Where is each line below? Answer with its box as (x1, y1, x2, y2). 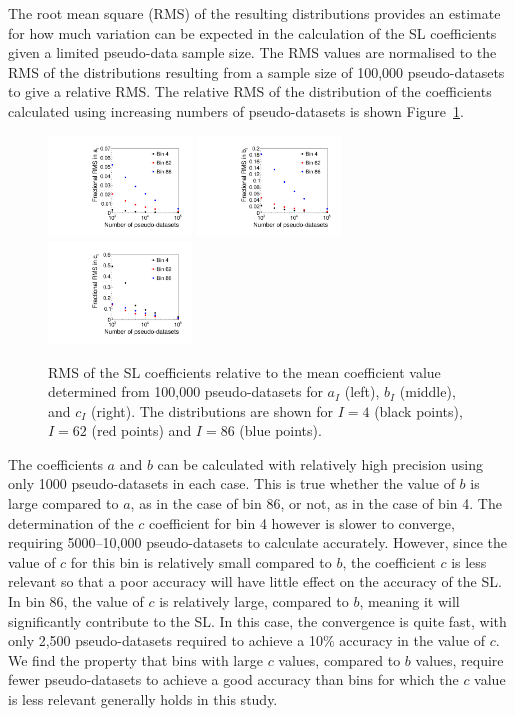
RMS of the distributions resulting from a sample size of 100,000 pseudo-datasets (8, 61, 505, 82)
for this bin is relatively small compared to (70, 551, 332, 572)
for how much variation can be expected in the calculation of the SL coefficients (8, 22, 497, 43)
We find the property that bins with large (8, 649, 263, 670)
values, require (415, 649, 504, 670)
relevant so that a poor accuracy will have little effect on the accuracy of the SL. (8, 571, 502, 592)
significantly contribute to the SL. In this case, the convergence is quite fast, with (8, 610, 507, 631)
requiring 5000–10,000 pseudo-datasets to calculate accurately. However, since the (8, 532, 507, 553)
